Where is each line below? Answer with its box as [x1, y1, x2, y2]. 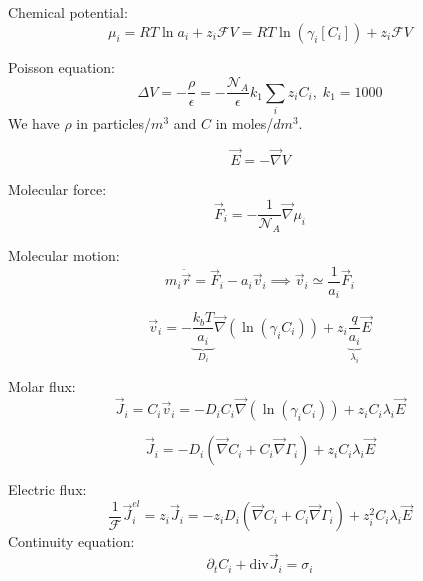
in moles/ [215, 112, 274, 133]
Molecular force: [8, 178, 107, 199]
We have [8, 112, 60, 133]
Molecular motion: [8, 245, 120, 266]
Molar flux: [8, 376, 76, 397]
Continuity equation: [8, 531, 135, 552]
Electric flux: [8, 479, 87, 500]
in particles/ [76, 112, 152, 133]
